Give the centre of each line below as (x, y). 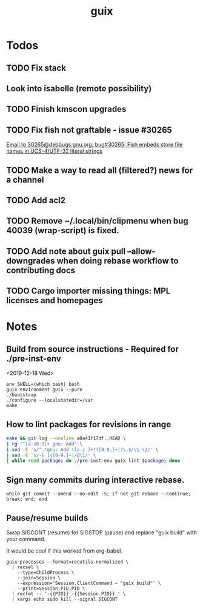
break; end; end (27, 499)
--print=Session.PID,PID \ (51, 589)
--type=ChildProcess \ (46, 572)
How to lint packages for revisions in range (89, 424)
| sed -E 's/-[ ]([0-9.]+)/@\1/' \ (51, 455)
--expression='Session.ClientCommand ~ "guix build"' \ (89, 583)
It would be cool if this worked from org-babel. (65, 550)
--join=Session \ (39, 578)
